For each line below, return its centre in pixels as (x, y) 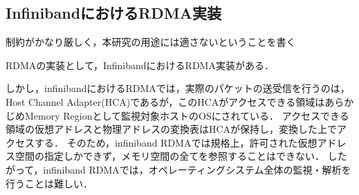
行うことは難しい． (49, 183)
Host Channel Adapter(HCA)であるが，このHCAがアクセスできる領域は (165, 101)
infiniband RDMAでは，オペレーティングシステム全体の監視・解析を (197, 169)
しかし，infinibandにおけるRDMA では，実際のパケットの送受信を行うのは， (178, 88)
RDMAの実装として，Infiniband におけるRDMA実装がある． (140, 65)
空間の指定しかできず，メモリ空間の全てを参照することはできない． (170, 156)
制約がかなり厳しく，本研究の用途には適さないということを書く (151, 42)
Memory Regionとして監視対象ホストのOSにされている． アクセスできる (187, 115)
